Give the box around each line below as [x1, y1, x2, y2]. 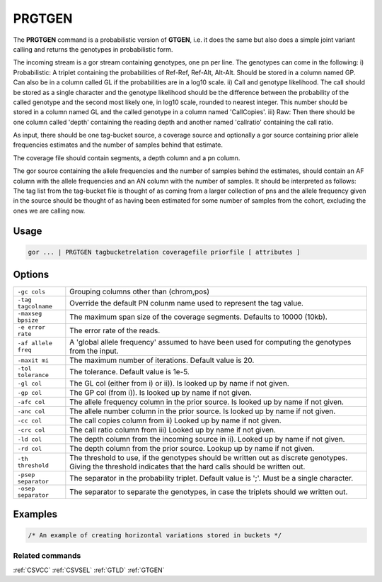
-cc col [17, 417, 42, 425]
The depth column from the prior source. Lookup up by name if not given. [69, 444, 315, 454]
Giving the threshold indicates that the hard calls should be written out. [69, 461, 306, 471]
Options [13, 269, 50, 281]
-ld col [17, 435, 42, 443]
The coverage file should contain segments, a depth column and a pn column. [13, 153, 241, 162]
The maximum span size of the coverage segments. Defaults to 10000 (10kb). [69, 312, 328, 322]
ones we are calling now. [13, 206, 86, 215]
